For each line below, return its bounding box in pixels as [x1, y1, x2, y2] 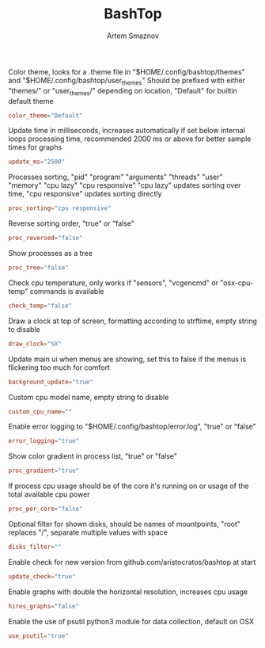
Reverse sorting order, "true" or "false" [8, 219, 135, 228]
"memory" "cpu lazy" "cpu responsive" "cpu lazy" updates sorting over [8, 181, 241, 190]
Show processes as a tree [8, 249, 93, 258]
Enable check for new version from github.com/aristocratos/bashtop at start [8, 557, 256, 566]
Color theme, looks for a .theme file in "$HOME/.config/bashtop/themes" [8, 67, 245, 76]
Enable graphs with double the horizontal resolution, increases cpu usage [8, 587, 248, 597]
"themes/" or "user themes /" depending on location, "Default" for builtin [8, 86, 237, 97]
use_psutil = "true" [8, 631, 69, 640]
